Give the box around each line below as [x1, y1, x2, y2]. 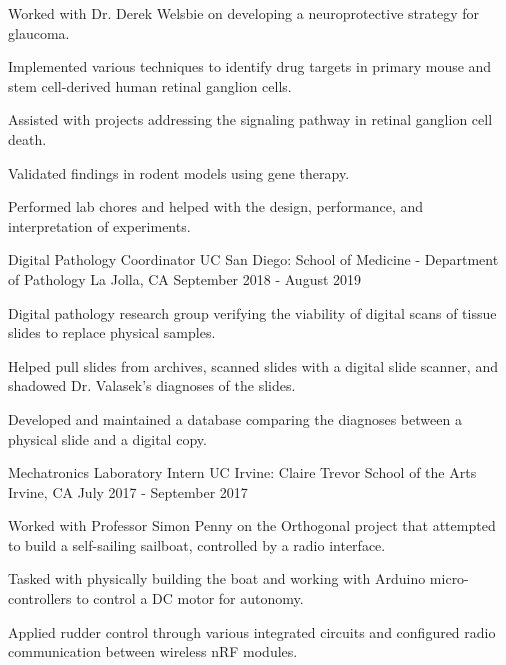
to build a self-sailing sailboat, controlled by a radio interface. [8, 534, 386, 555]
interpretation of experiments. [8, 215, 191, 236]
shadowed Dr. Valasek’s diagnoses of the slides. [8, 375, 296, 396]
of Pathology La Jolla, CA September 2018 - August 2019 [8, 268, 362, 289]
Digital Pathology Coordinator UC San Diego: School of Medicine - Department [8, 249, 499, 270]
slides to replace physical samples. [8, 322, 216, 343]
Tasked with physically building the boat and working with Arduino [8, 568, 426, 589]
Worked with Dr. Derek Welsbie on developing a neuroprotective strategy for [8, 3, 480, 23]
